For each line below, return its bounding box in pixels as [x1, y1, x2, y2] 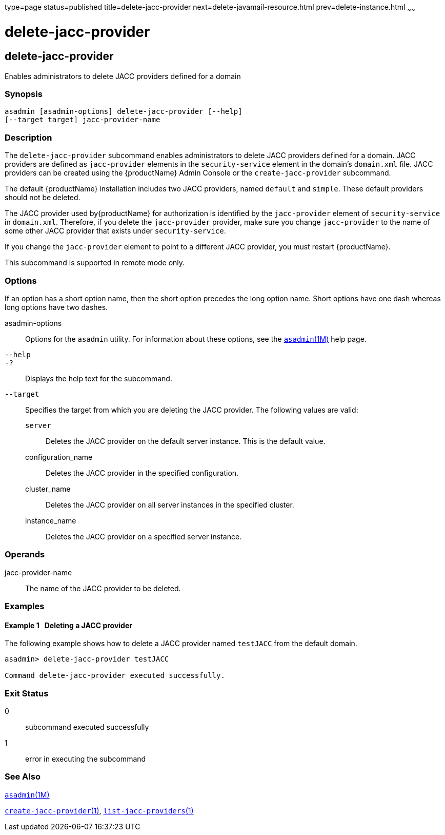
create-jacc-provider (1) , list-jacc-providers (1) [5, 806, 194, 815]
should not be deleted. [5, 193, 80, 202]
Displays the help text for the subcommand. [25, 374, 172, 383]
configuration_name [25, 452, 93, 461]
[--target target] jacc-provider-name [5, 115, 160, 124]
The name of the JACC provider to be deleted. [25, 584, 181, 593]
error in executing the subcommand [25, 754, 146, 764]
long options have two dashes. [5, 302, 108, 312]
